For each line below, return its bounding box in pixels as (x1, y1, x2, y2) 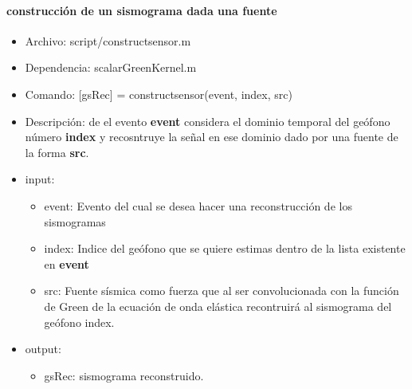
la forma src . (25, 143, 89, 160)
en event (44, 255, 89, 272)
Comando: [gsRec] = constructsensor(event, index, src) (25, 85, 292, 102)
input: (25, 171, 55, 187)
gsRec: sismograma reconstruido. (44, 367, 204, 383)
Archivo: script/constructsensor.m (25, 32, 191, 49)
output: (25, 340, 61, 357)
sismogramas (44, 213, 106, 230)
